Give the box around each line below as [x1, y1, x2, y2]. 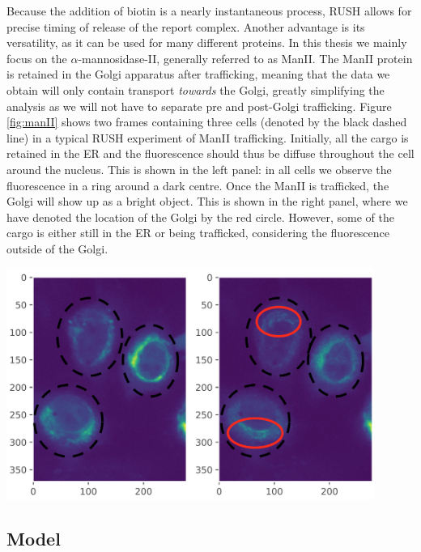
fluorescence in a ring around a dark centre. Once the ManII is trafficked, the [6, 176, 389, 193]
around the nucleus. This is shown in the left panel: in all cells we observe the [6, 160, 392, 177]
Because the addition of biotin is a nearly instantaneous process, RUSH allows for [6, 2, 412, 19]
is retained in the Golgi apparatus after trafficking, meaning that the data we [6, 66, 390, 83]
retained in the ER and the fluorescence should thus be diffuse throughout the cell [6, 145, 415, 162]
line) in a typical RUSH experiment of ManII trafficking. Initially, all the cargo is [6, 129, 409, 146]
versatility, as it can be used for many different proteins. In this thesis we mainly [6, 34, 407, 51]
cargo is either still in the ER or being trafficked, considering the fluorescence [6, 224, 390, 241]
